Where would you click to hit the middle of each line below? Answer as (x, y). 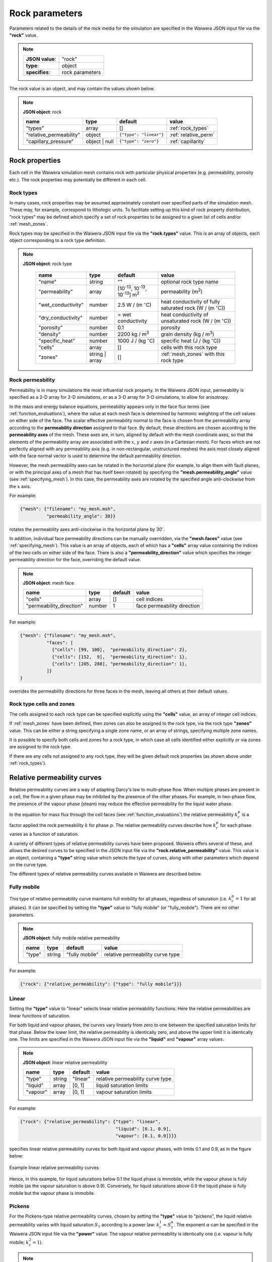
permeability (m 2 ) (182, 291)
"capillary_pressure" (50, 141)
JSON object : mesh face (49, 583)
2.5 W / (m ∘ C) (134, 304)
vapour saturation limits (124, 1092)
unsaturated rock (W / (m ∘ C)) (196, 320)
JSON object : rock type (48, 264)
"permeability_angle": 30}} (81, 516)
